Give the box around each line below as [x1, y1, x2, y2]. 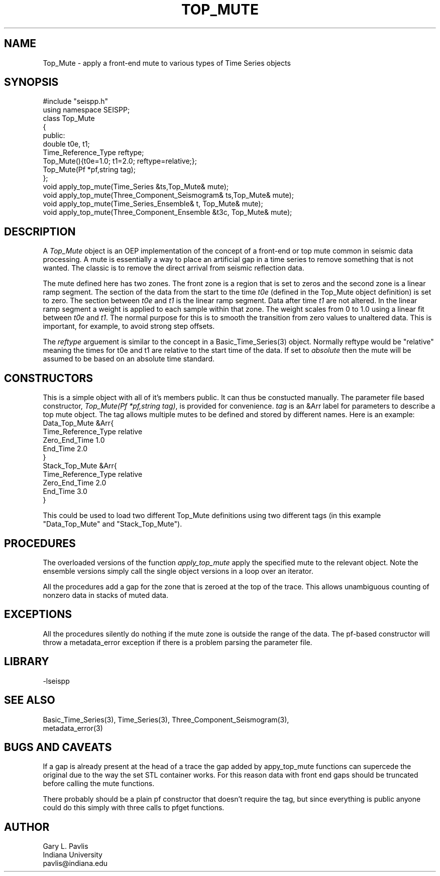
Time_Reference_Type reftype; [43, 148, 144, 157]
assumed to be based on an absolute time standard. [43, 354, 215, 363]
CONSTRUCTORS [4, 371, 93, 385]
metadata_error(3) [43, 723, 103, 732]
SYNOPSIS [4, 76, 59, 89]
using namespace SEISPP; [43, 105, 130, 114]
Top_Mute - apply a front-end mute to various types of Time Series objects [43, 58, 291, 67]
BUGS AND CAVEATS [4, 740, 112, 754]
